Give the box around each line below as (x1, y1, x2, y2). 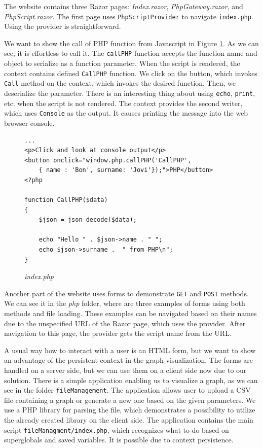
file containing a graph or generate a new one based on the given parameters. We (4, 394, 256, 405)
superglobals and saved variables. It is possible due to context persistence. (4, 434, 234, 445)
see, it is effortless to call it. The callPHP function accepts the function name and (4, 48, 257, 58)
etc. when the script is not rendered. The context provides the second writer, (4, 97, 243, 108)
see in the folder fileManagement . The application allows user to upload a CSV (4, 385, 251, 395)
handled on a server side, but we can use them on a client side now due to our (4, 365, 247, 375)
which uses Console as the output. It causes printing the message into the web (4, 108, 248, 118)
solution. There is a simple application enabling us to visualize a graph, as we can (4, 374, 258, 385)
